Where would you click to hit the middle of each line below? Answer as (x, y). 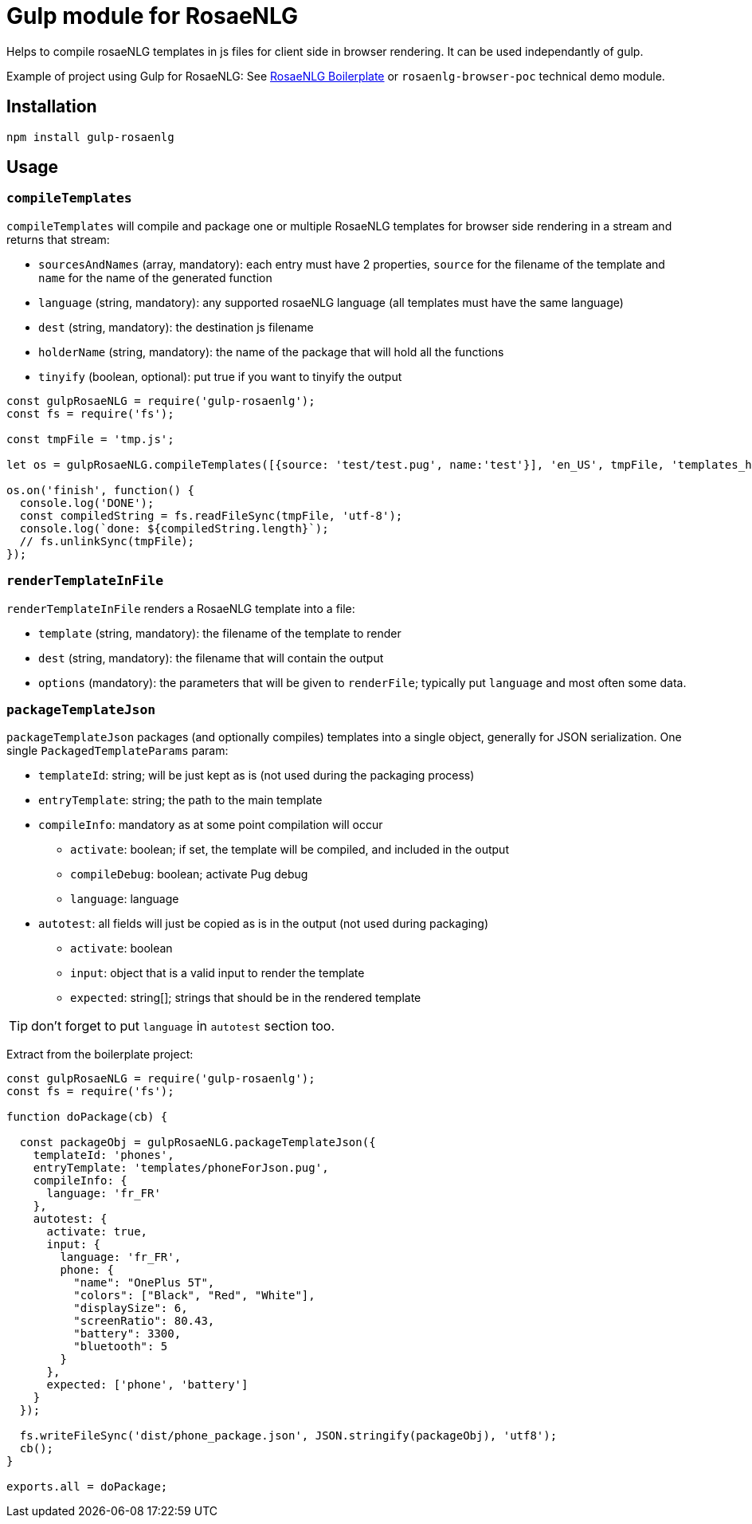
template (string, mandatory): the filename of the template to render (220, 633)
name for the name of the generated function (155, 277)
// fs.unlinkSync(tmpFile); (107, 541)
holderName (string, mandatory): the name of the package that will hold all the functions (271, 352)
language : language (125, 899)
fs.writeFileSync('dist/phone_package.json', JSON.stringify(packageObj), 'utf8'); (288, 1436)
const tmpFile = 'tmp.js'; (90, 439)
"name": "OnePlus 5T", (144, 1283)
